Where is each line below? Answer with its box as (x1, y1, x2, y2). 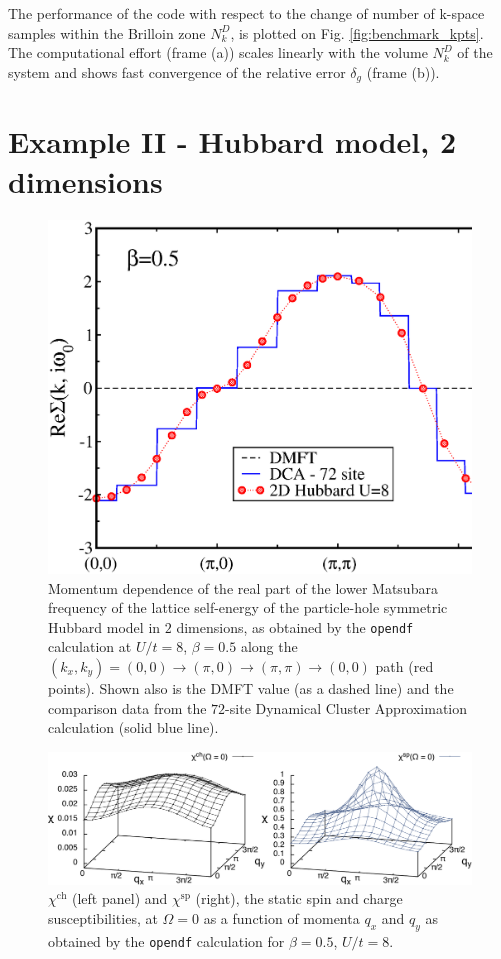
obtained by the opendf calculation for (48, 930, 285, 951)
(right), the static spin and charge (195, 888, 403, 909)
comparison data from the (48, 697, 207, 718)
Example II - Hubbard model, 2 (8, 121, 457, 162)
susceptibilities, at (48, 907, 158, 928)
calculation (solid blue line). (48, 717, 219, 738)
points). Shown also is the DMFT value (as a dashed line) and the (48, 677, 454, 698)
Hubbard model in (48, 616, 161, 637)
